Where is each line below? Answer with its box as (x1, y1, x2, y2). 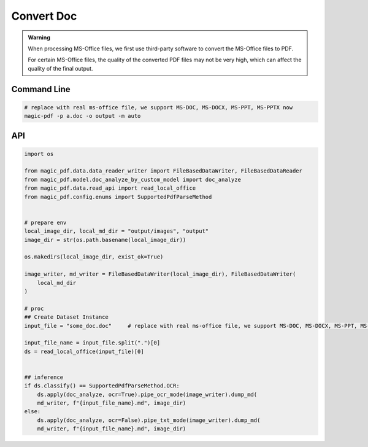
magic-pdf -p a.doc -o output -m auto (24, 112, 141, 120)
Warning (28, 34, 50, 41)
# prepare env (24, 219, 67, 226)
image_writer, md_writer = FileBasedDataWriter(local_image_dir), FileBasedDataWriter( (24, 271, 296, 278)
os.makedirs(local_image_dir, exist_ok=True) (24, 254, 164, 260)
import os (24, 150, 54, 157)
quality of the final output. (28, 64, 93, 72)
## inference (24, 373, 64, 381)
